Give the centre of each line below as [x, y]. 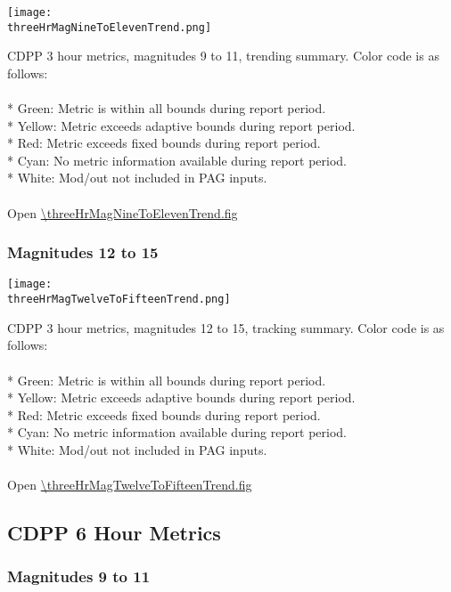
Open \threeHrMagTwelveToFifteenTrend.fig [130, 485]
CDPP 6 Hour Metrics [114, 533]
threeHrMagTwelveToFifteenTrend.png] [119, 300]
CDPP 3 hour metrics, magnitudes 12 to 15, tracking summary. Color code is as [226, 327]
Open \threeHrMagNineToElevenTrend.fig [123, 212]
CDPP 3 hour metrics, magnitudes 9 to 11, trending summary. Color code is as [223, 56]
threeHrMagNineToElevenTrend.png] [110, 27]
